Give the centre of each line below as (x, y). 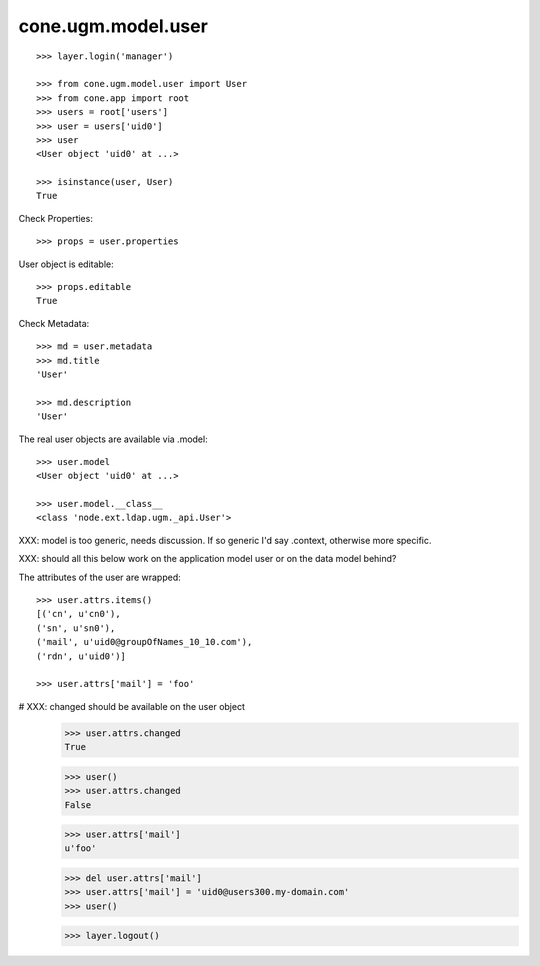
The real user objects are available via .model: (113, 439)
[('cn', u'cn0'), (78, 614)
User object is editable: (66, 264)
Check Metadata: (54, 323)
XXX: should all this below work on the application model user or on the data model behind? (207, 559)
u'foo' (80, 848)
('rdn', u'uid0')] (81, 656)
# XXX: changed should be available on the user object (131, 706)
